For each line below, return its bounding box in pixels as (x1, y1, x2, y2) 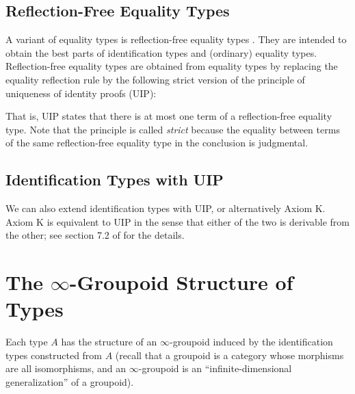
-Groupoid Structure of (69, 268, 293, 296)
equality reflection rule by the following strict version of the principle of (5, 72, 305, 86)
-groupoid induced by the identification (169, 334, 333, 349)
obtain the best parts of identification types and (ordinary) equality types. (5, 45, 317, 60)
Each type (5, 334, 48, 349)
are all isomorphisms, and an (5, 361, 127, 376)
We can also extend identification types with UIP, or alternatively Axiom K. (5, 201, 326, 215)
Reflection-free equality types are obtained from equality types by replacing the (5, 59, 338, 73)
